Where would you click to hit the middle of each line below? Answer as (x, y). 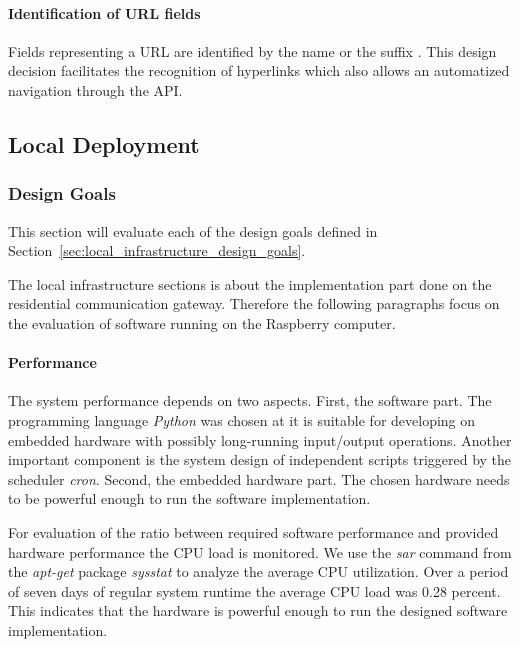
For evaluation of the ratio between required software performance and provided (253, 531)
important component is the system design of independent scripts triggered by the (260, 459)
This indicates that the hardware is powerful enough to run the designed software (258, 610)
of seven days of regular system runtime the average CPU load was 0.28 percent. (254, 590)
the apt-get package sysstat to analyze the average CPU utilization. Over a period (258, 571)
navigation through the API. (95, 89)
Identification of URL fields (104, 12)
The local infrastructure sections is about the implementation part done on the (250, 283)
